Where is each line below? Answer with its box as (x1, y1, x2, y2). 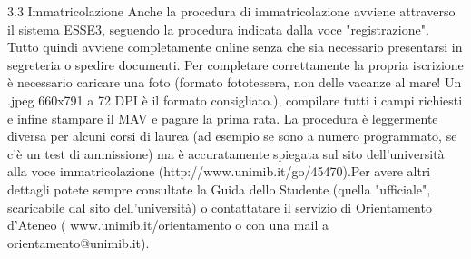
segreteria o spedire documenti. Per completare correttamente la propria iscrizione (7, 55, 464, 74)
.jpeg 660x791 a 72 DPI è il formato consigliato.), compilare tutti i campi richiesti (7, 90, 463, 109)
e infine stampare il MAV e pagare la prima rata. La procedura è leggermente (7, 108, 438, 127)
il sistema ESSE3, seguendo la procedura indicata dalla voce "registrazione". (7, 19, 429, 38)
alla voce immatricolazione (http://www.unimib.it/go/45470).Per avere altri (7, 162, 431, 181)
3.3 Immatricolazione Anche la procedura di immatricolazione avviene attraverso (7, 2, 456, 20)
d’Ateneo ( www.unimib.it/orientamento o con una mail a (7, 215, 329, 234)
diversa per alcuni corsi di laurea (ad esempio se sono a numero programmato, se (7, 126, 457, 145)
